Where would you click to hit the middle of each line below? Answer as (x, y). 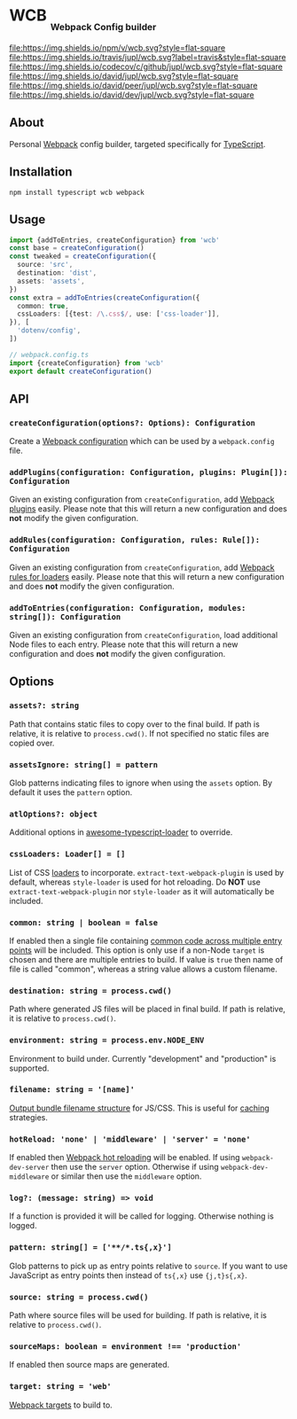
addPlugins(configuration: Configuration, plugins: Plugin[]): (148, 472)
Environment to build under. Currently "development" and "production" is (143, 1058)
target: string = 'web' (61, 1387)
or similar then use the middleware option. (126, 1176)
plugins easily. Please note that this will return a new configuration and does (148, 509)
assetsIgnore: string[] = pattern (83, 764)
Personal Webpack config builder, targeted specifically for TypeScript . (137, 144)
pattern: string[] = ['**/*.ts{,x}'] (91, 1247)
